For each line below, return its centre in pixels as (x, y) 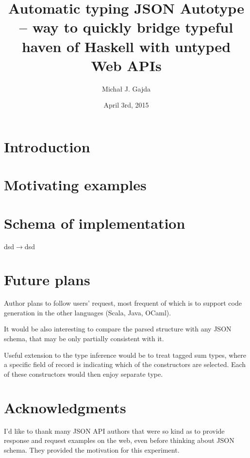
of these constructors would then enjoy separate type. (83, 374)
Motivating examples (75, 185)
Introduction (47, 146)
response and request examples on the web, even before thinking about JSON (119, 440)
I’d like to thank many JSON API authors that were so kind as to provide (114, 431)
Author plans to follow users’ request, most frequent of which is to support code (123, 303)
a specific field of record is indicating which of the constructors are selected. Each (125, 364)
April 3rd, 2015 (126, 105)
